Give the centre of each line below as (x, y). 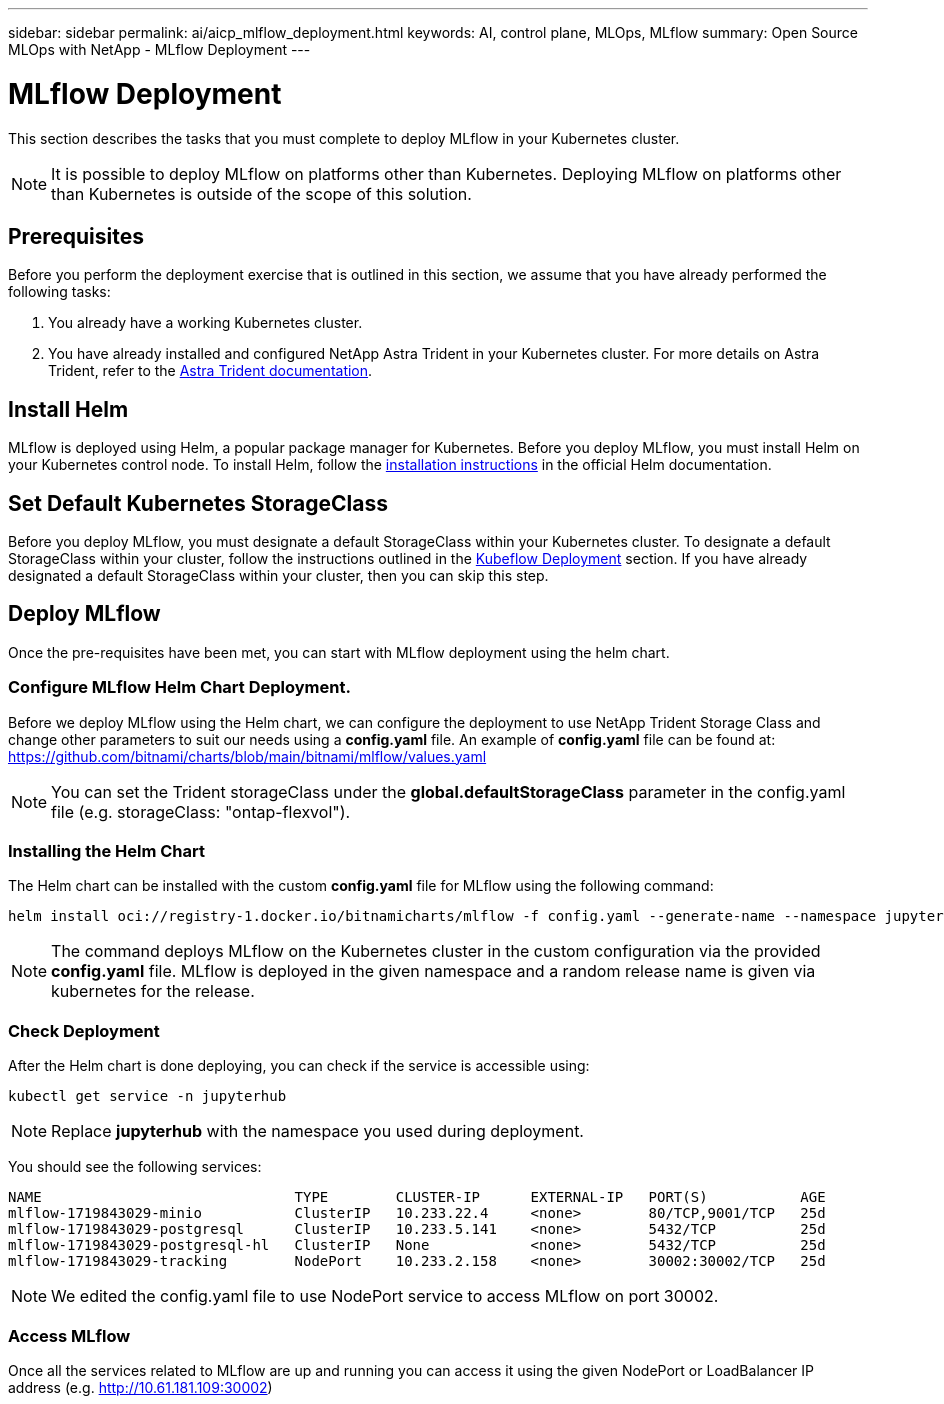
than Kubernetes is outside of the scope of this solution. (261, 193)
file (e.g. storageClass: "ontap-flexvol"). (201, 811)
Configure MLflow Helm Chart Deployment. (179, 687)
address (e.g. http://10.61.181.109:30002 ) (140, 1387)
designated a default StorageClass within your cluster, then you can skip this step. (278, 576)
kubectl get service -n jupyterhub (147, 1096)
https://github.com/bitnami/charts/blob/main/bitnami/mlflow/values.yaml (247, 756)
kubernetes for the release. (153, 991)
